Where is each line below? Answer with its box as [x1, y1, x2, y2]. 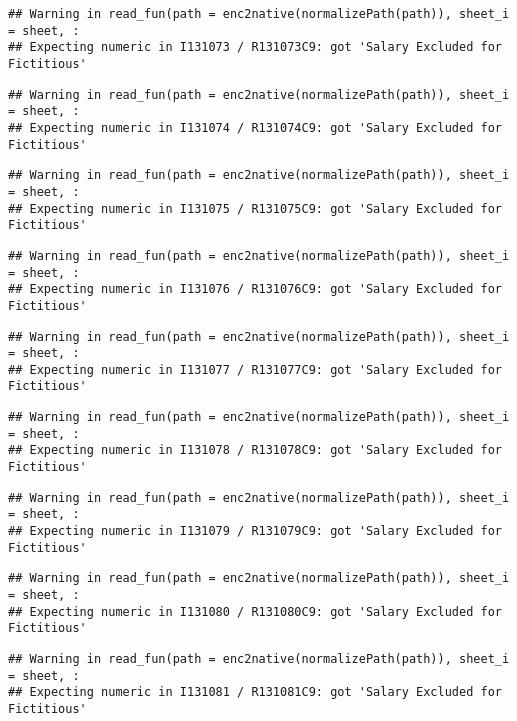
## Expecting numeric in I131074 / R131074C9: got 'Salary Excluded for [8, 120, 502, 135]
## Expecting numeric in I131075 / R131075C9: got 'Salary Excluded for [8, 201, 502, 216]
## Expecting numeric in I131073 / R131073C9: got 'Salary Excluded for [8, 40, 502, 55]
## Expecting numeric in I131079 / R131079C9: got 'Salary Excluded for [8, 524, 502, 539]
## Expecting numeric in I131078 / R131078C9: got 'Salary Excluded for [8, 443, 502, 458]
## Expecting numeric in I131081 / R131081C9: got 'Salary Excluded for [8, 685, 502, 700]
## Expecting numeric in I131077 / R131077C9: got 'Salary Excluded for [8, 362, 502, 377]
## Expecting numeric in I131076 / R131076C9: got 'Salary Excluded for [8, 282, 502, 297]
